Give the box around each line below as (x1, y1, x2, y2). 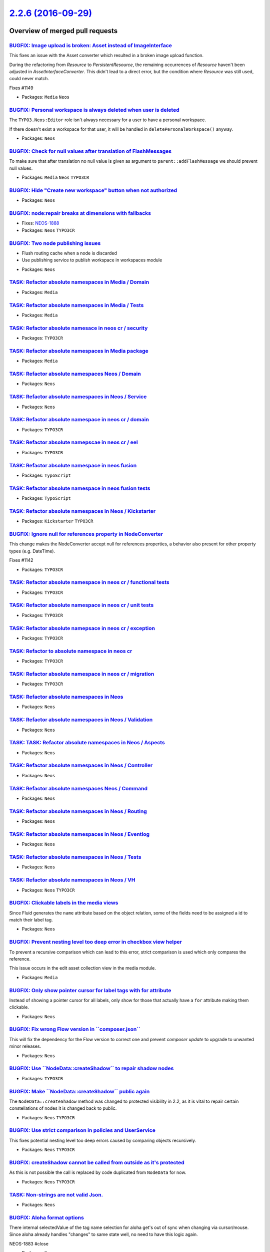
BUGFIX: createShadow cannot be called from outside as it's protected (9, 1159, 184, 1166)
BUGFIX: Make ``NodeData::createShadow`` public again (9, 1088, 150, 1095)
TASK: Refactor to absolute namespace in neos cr (9, 648, 132, 655)
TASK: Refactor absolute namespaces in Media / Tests (9, 301, 144, 308)
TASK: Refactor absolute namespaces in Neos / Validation (9, 716, 153, 723)
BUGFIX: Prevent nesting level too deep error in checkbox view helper (9, 938, 182, 946)
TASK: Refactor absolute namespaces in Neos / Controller (9, 762, 153, 769)
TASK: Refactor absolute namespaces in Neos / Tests (9, 854, 141, 861)
